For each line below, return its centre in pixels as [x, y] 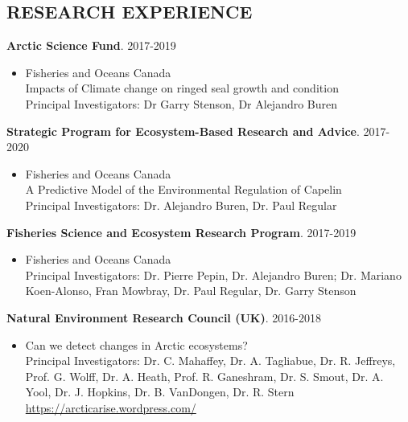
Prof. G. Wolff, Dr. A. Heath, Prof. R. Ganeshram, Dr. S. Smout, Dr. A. [204, 376]
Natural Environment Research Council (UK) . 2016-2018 [164, 317]
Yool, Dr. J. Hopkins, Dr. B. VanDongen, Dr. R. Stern [160, 392]
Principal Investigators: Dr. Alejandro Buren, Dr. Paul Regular [181, 205]
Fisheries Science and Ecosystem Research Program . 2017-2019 [181, 232]
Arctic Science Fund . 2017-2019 [91, 45]
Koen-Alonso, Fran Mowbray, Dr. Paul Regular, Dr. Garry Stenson [191, 291]
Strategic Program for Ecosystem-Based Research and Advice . [183, 131]
